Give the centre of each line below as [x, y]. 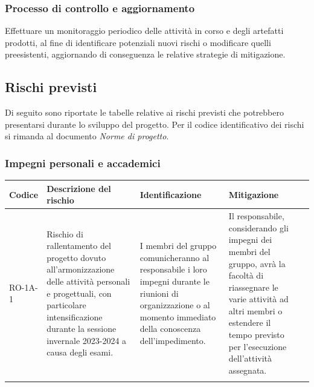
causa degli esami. [80, 352]
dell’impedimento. [173, 340]
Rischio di [65, 233]
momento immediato [178, 316]
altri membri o [255, 310]
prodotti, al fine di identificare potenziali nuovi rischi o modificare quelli [138, 42]
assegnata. [248, 370]
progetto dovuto [76, 257]
